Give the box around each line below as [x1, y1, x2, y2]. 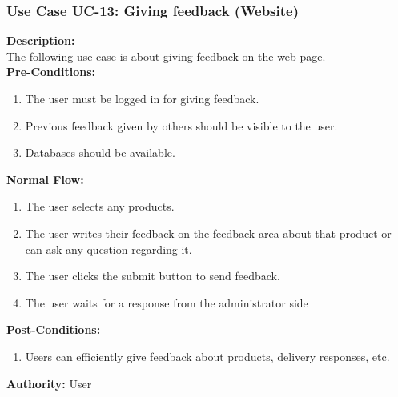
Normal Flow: [6, 170, 84, 187]
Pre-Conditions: [6, 63, 95, 80]
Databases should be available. [25, 144, 175, 161]
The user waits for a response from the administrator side [25, 294, 308, 311]
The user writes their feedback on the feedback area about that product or [25, 224, 392, 241]
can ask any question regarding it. [25, 240, 192, 257]
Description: [6, 32, 75, 49]
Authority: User [6, 375, 92, 391]
